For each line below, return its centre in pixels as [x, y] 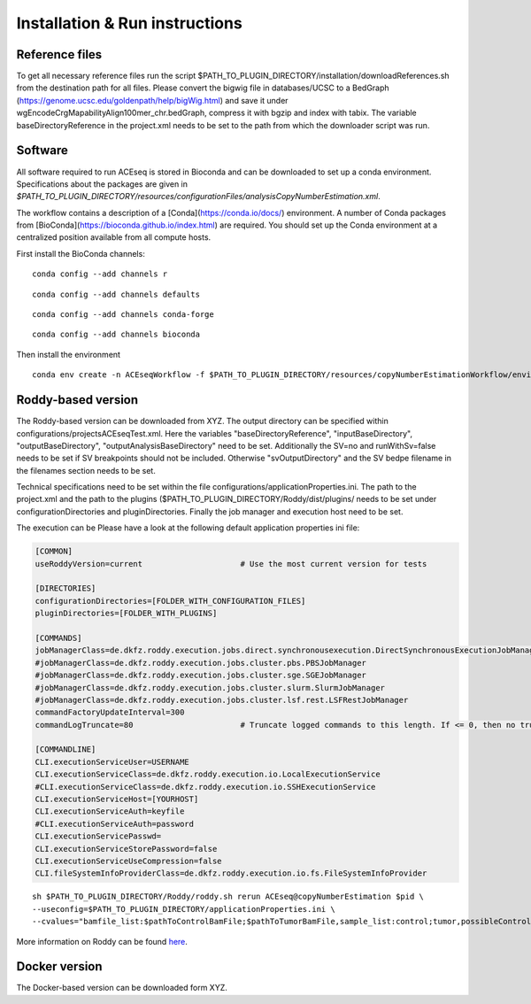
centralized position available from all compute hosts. [114, 237]
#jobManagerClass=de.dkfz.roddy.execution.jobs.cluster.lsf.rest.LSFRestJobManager [222, 700]
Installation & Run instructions [129, 23]
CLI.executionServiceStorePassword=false [126, 849]
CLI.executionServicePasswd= [98, 836]
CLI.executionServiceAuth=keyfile [110, 811]
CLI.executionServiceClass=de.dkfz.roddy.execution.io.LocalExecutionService [208, 774]
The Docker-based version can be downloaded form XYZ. [122, 988]
